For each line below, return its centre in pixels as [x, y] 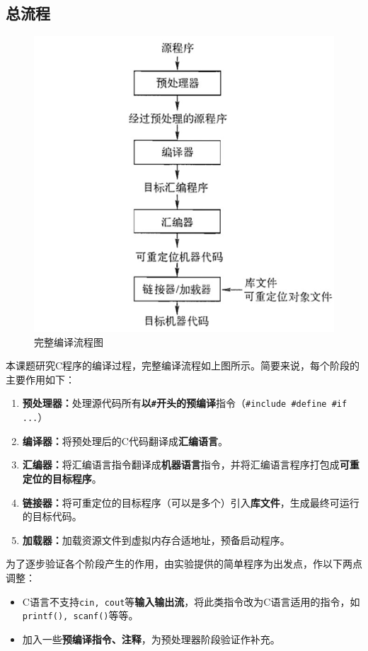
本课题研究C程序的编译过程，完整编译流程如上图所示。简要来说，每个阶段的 [183, 365]
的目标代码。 [52, 516]
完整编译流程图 [69, 341]
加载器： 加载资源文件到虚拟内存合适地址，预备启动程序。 [156, 540]
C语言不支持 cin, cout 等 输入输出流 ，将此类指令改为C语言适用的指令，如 [191, 601]
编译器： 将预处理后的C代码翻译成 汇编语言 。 [125, 440]
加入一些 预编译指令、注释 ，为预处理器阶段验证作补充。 [151, 639]
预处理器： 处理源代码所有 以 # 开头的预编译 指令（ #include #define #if [185, 403]
